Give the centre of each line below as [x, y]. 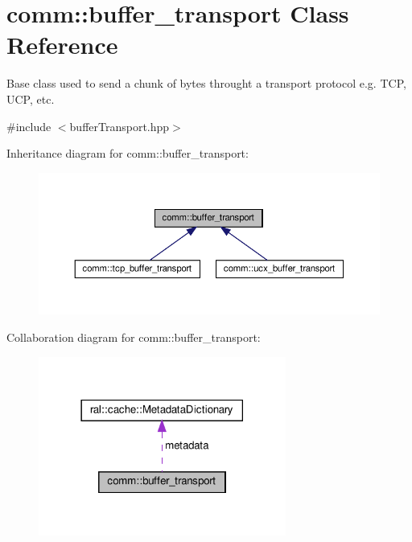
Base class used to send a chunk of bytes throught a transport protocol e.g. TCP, [206, 83]
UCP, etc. [31, 99]
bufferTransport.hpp [119, 126]
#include [29, 126]
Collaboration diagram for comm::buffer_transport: [134, 337]
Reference [62, 45]
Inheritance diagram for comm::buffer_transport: [128, 153]
